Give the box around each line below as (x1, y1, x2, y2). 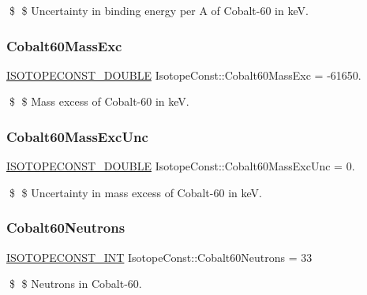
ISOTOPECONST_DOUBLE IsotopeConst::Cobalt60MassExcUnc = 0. (6, 158, 355, 174)
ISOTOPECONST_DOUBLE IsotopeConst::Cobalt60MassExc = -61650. (6, 66, 361, 83)
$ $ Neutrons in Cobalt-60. (9, 275, 142, 292)
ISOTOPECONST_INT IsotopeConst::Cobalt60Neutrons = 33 (6, 248, 313, 265)
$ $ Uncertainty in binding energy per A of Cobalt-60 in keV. (9, 2, 309, 18)
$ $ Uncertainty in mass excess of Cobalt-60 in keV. (9, 184, 262, 200)
